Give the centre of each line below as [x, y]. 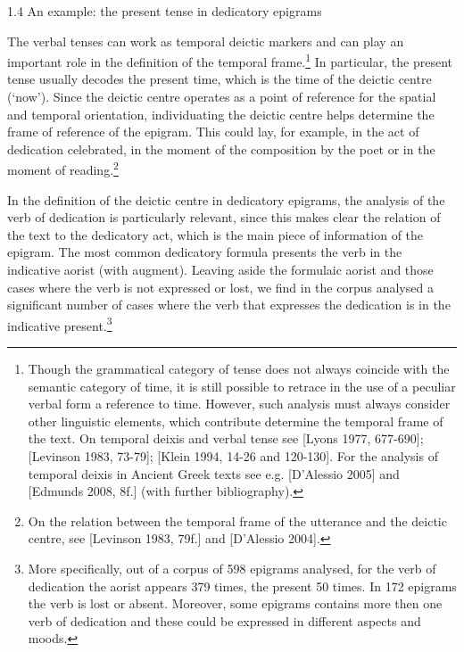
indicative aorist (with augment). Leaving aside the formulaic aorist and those [220, 270]
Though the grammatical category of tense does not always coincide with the [239, 369]
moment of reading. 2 [63, 169]
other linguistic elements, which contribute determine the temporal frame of [236, 421]
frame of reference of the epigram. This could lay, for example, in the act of [213, 132]
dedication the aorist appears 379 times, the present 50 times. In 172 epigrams [242, 586]
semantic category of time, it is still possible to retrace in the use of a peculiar [242, 386]
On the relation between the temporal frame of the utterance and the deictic [237, 520]
